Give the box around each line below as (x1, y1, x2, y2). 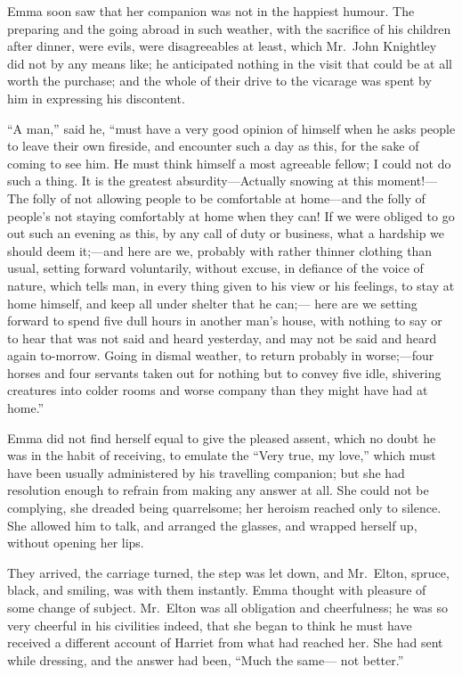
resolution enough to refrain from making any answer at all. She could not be (7, 481, 429, 499)
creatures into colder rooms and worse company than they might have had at (7, 381, 428, 399)
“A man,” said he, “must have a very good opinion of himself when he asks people (7, 119, 456, 137)
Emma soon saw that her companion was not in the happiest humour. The (7, 2, 415, 20)
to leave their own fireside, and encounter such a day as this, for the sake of (7, 136, 419, 155)
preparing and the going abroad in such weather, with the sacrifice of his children (7, 19, 451, 37)
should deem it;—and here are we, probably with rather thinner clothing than (7, 241, 433, 259)
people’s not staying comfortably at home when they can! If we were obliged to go (7, 206, 455, 225)
